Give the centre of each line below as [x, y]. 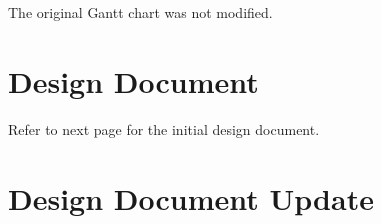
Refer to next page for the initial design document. [164, 128]
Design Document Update [191, 197]
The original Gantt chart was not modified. [140, 12]
